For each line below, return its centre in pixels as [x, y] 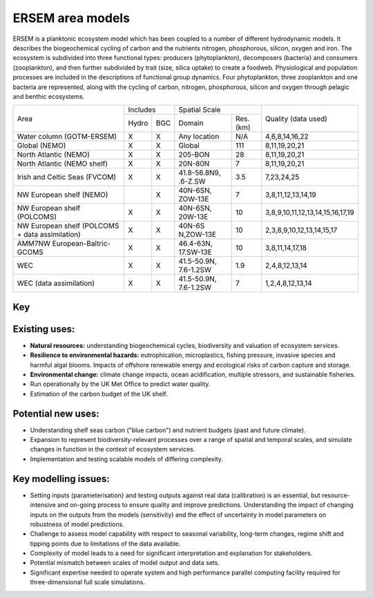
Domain [191, 123]
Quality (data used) [296, 119]
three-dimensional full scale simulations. [87, 582]
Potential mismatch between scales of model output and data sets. [125, 563]
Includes [142, 110]
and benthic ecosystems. [49, 96]
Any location [199, 137]
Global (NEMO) [41, 146]
